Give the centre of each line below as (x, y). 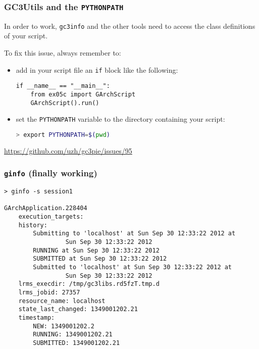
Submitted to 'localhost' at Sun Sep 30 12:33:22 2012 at (133, 267)
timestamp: (37, 318)
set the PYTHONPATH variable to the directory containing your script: (120, 119)
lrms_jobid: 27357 (49, 293)
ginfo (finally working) (51, 173)
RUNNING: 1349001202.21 (73, 335)
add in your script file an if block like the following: (97, 69)
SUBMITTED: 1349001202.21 (76, 343)
